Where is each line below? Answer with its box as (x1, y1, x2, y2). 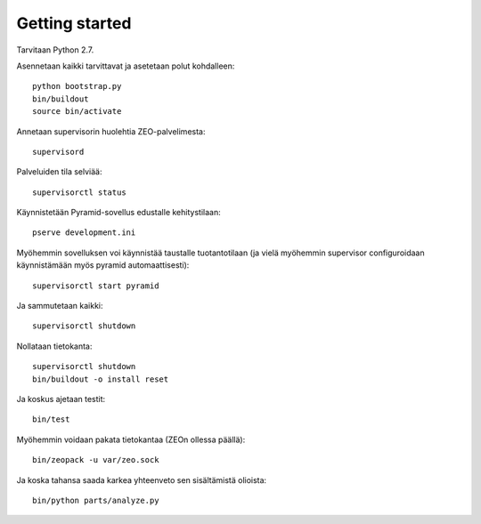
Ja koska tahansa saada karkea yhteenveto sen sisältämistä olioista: (16, 474, 267, 485)
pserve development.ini (32, 228, 136, 238)
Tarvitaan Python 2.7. (16, 44, 94, 55)
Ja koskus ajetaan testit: (16, 393, 106, 404)
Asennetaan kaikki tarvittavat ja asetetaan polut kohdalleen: (16, 60, 235, 71)
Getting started (16, 13, 132, 33)
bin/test (32, 415, 70, 424)
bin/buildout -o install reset (32, 374, 169, 384)
